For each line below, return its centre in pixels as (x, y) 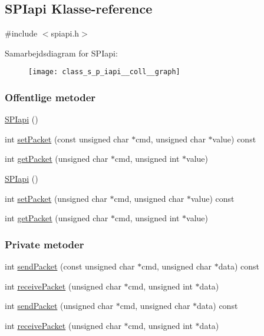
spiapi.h (65, 33)
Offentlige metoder (50, 97)
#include (21, 33)
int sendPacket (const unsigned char (70, 266)
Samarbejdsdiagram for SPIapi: (61, 53)
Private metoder (44, 244)
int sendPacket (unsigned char (59, 306)
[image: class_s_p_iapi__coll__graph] (104, 72)
